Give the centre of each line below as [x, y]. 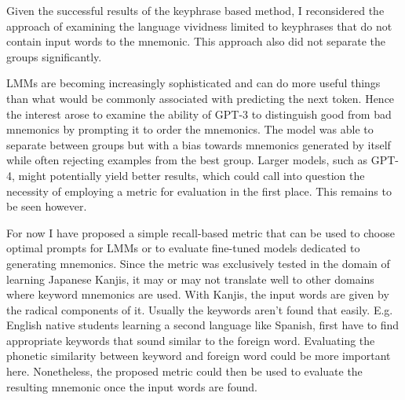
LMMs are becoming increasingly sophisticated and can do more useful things [193, 83]
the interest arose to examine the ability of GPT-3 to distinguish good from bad [199, 114]
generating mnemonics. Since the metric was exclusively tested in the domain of [198, 263]
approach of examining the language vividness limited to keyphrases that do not [199, 26]
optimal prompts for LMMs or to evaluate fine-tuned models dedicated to [183, 248]
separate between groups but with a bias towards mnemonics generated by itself [199, 144]
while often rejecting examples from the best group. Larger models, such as [187, 160]
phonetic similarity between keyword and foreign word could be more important [199, 356]
